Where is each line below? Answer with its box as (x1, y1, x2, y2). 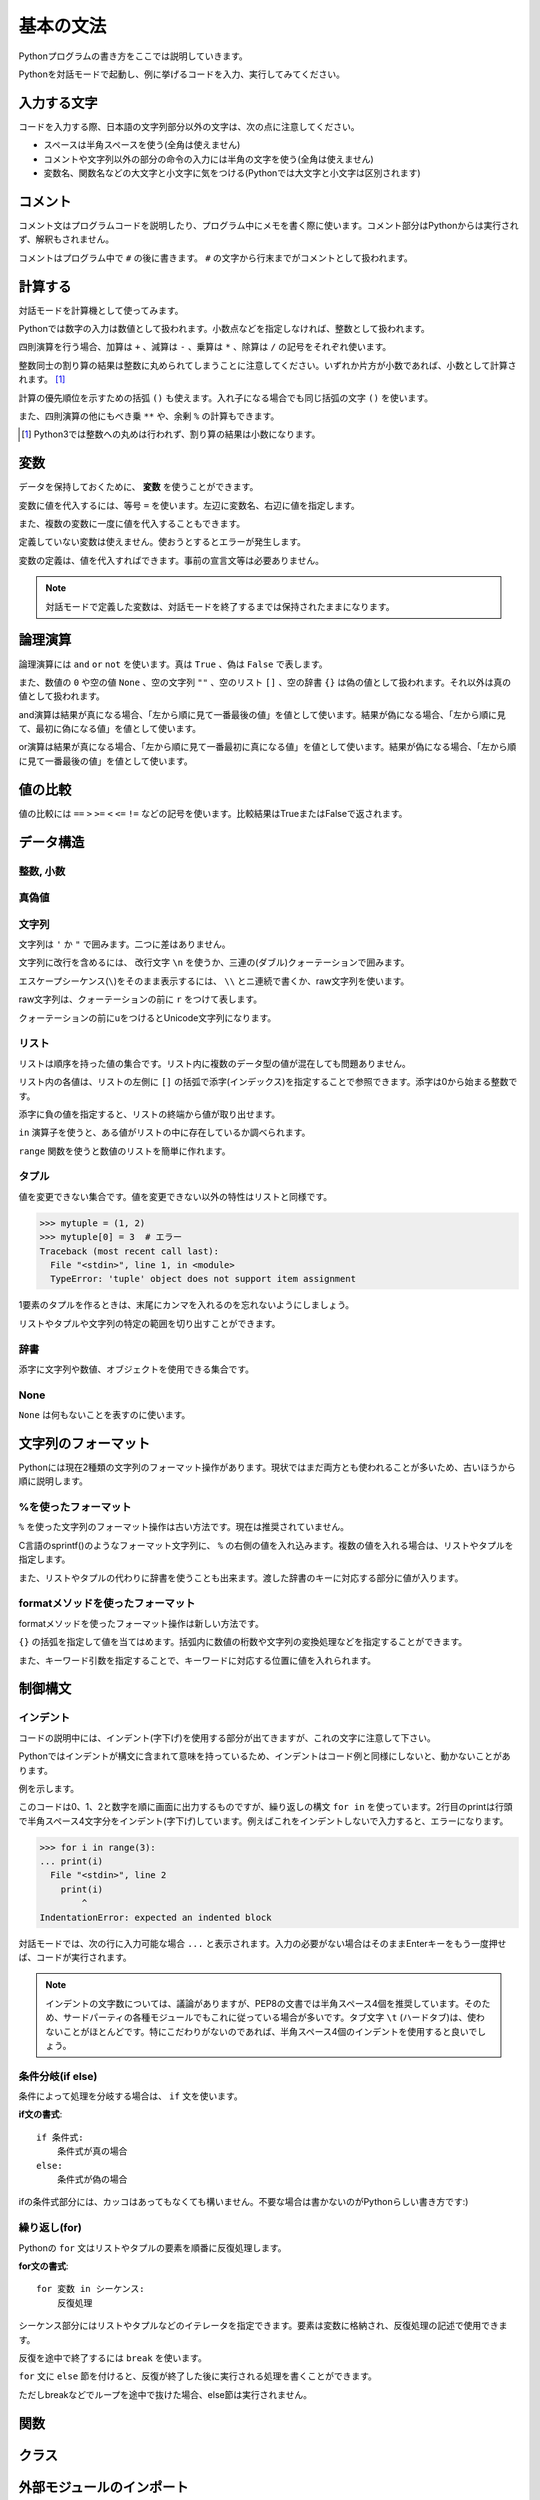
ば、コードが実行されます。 (18, 1951, 132, 1963)
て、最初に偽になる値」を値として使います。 (18, 723, 202, 735)
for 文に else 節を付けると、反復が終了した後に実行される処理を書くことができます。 (18, 2370, 377, 2382)
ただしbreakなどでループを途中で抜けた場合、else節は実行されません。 (18, 2388, 313, 2400)
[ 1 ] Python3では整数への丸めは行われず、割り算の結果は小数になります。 (21, 428, 321, 440)
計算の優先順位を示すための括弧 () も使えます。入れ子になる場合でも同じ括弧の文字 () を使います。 (18, 391, 434, 404)
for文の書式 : (18, 2260, 69, 2272)
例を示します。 (18, 1782, 80, 1794)
